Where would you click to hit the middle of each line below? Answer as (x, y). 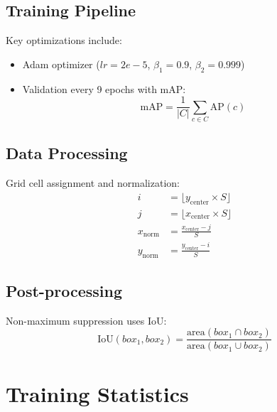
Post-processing (64, 290)
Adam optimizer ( (61, 64)
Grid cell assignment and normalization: (93, 183)
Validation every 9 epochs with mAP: (104, 88)
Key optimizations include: (64, 40)
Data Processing (67, 153)
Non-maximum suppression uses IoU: (86, 320)
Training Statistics (97, 393)
